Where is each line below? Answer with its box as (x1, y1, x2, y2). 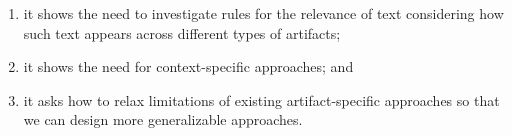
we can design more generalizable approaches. (23, 109, 303, 130)
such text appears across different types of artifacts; (23, 22, 341, 43)
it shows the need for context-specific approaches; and (23, 56, 354, 77)
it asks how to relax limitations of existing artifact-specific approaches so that (23, 89, 500, 110)
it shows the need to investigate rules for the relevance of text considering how (23, 3, 504, 23)
